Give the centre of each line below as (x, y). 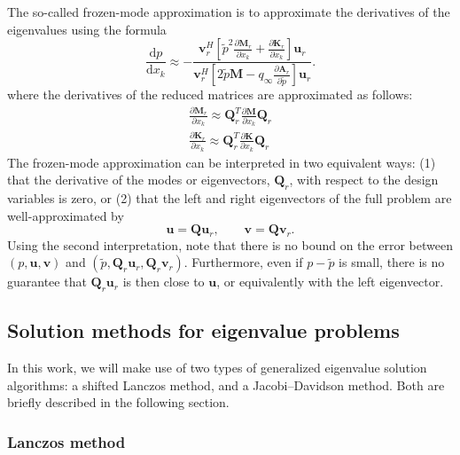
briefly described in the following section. (118, 402)
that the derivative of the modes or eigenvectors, (139, 180)
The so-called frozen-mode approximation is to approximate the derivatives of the (229, 12)
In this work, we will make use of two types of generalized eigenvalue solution (217, 368)
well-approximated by (66, 215)
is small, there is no (392, 262)
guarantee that (47, 282)
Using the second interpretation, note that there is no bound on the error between (230, 244)
